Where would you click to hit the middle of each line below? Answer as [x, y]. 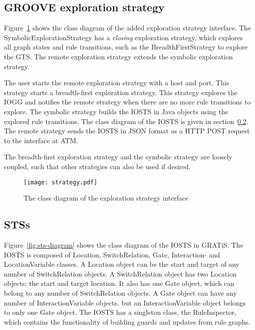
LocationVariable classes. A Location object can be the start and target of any [122, 264]
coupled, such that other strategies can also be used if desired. [97, 166]
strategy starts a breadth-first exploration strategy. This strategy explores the [121, 92]
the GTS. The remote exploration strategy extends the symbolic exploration [118, 56]
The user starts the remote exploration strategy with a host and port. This [117, 83]
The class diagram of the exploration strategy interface [106, 198]
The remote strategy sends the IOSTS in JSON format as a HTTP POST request [127, 131]
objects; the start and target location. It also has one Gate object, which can [119, 283]
